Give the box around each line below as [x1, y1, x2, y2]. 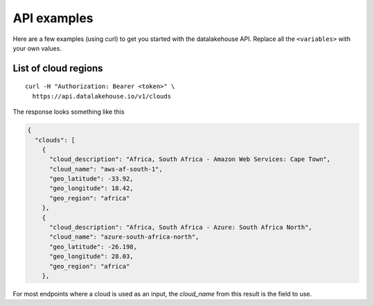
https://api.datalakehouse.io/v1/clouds [32, 92, 172, 100]
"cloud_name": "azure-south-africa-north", [49, 233, 199, 241]
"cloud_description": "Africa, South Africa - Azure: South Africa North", [49, 223, 313, 232]
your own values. [12, 44, 62, 52]
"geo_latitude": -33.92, [49, 175, 134, 183]
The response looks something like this [12, 108, 125, 116]
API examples [12, 10, 93, 26]
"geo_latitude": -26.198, [49, 243, 138, 250]
